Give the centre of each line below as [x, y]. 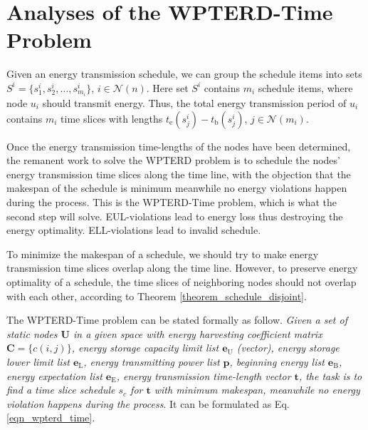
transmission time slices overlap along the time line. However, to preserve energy [182, 268]
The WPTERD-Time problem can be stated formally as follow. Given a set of [177, 320]
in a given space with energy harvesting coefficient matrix [198, 333]
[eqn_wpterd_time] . [51, 418]
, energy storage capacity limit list [145, 348]
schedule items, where [305, 87]
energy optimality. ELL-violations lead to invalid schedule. [134, 230]
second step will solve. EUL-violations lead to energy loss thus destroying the [175, 216]
